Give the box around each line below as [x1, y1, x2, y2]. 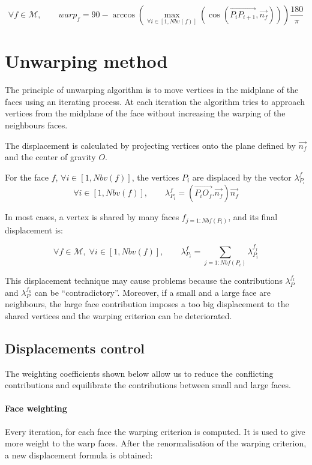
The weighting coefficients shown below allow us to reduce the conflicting [5, 367, 274, 379]
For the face [5, 170, 49, 183]
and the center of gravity [5, 151, 96, 163]
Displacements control [5, 338, 145, 357]
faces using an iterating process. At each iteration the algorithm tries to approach [5, 95, 305, 107]
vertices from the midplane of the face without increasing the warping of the [5, 107, 286, 119]
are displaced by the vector [192, 170, 292, 183]
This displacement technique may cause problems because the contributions [5, 274, 283, 287]
